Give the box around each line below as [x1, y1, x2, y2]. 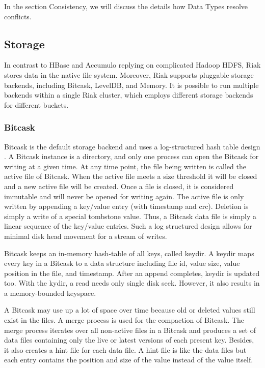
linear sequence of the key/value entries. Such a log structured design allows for [4, 221, 252, 231]
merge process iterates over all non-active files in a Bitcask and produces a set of [4, 324, 256, 335]
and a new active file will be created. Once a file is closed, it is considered [4, 180, 234, 191]
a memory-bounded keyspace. [4, 287, 96, 298]
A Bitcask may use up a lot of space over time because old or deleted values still [4, 304, 255, 315]
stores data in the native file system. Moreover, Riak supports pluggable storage [4, 69, 254, 80]
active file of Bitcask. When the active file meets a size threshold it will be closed [4, 171, 257, 181]
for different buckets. [4, 99, 69, 110]
